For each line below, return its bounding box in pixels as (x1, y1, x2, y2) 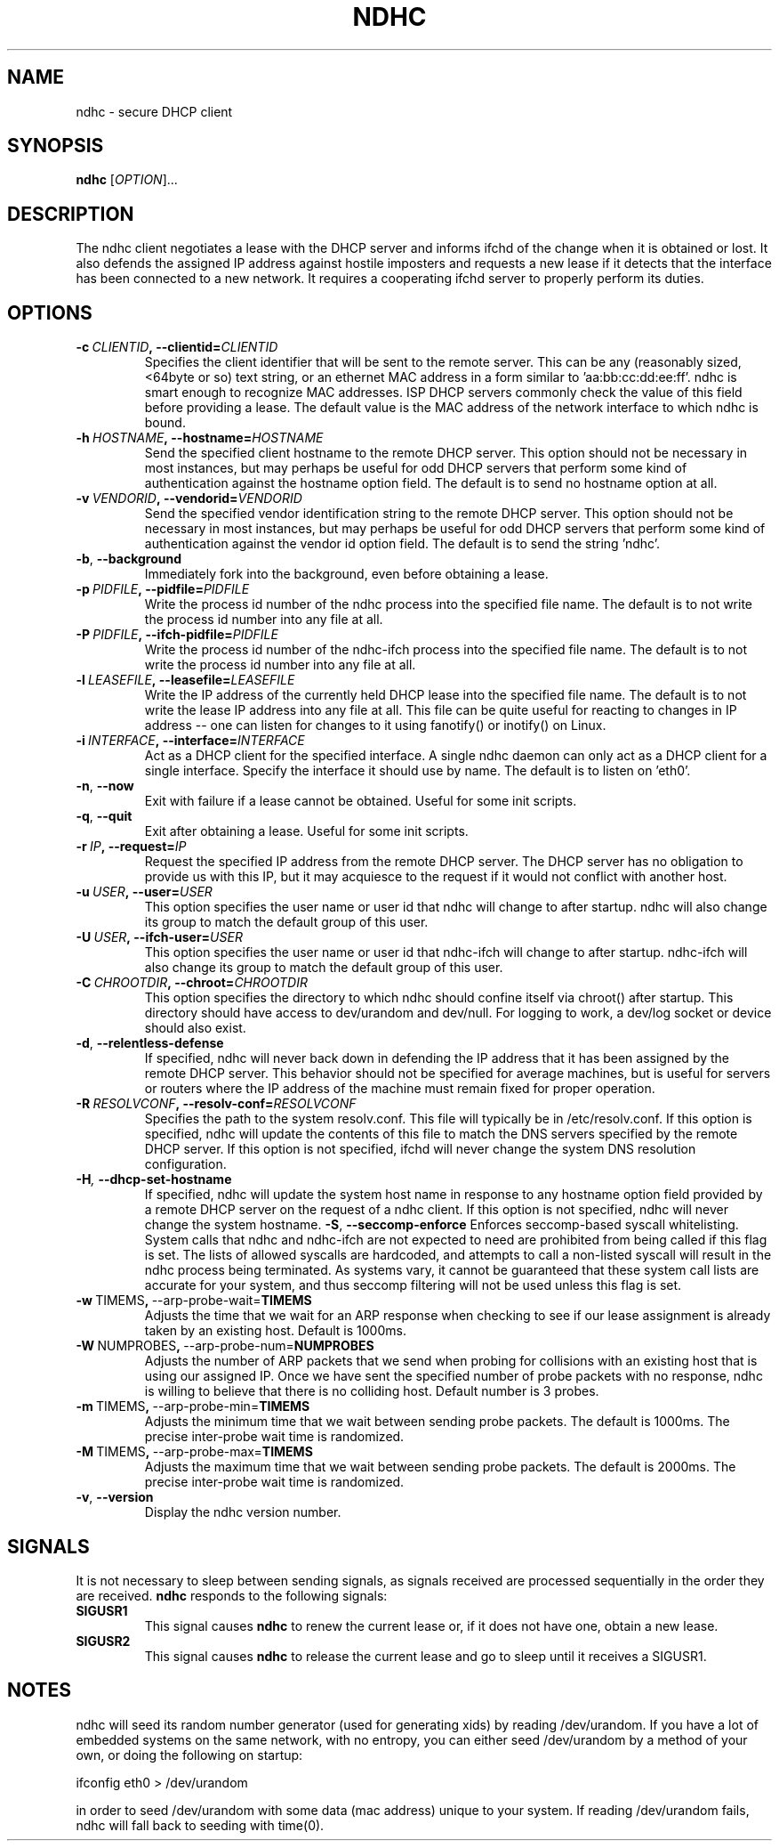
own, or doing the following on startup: (76, 1747, 303, 1763)
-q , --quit (76, 808, 133, 824)
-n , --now (76, 778, 134, 794)
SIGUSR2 (76, 1633, 131, 1649)
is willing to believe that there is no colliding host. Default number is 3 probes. (144, 1383, 599, 1399)
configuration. (144, 1156, 227, 1172)
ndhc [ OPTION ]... (76, 172, 178, 188)
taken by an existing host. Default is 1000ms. (144, 1323, 406, 1339)
